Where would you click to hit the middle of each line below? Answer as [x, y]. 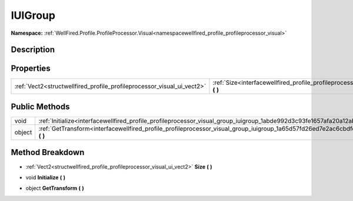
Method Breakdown [48, 152]
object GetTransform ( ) [55, 188]
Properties [31, 69]
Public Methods [40, 106]
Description [33, 50]
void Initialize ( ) [46, 177]
